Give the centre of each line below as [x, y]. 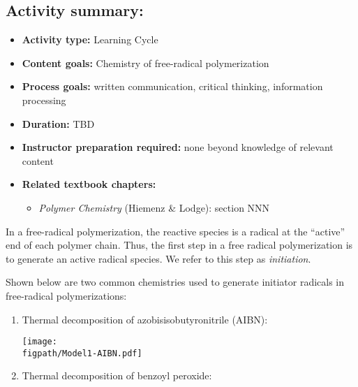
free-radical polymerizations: [66, 295]
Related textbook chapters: [89, 184]
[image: [39, 342]
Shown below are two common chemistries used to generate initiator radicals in [175, 282]
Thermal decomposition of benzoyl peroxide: [117, 375]
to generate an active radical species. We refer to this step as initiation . [158, 258]
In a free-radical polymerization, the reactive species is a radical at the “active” [176, 231]
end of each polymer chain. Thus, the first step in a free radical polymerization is [179, 245]
